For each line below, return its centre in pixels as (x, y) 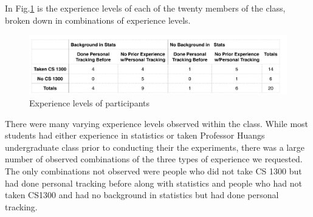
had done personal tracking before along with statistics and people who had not (153, 183)
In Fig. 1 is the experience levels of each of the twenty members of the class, (145, 8)
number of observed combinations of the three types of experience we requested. (154, 159)
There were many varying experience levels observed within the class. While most (157, 123)
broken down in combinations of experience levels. (98, 20)
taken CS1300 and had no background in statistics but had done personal (142, 195)
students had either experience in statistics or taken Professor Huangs (135, 135)
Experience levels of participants (89, 103)
